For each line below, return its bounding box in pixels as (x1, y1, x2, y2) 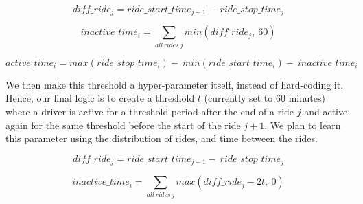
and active (304, 104, 348, 118)
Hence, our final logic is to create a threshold (5, 91, 195, 105)
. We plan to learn (264, 117, 341, 132)
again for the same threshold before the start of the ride (5, 117, 241, 132)
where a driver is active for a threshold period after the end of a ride (5, 104, 294, 118)
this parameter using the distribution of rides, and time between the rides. (5, 131, 318, 146)
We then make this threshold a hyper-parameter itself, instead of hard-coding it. (5, 77, 344, 91)
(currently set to (204, 91, 273, 105)
